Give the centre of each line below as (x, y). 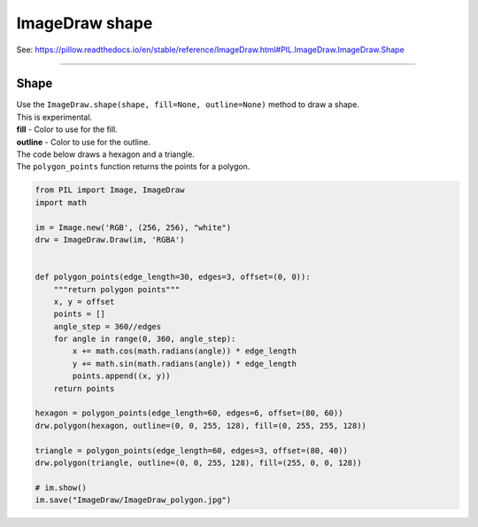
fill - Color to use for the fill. (67, 129)
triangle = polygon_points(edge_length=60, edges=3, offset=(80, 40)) (192, 450)
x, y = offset (84, 302)
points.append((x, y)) (122, 376)
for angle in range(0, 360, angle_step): (145, 339)
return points (84, 388)
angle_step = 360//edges (108, 326)
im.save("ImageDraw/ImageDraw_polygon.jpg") (133, 500)
